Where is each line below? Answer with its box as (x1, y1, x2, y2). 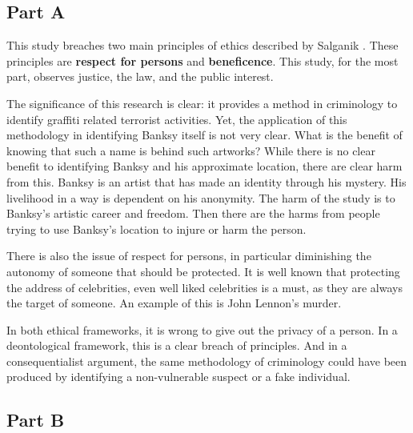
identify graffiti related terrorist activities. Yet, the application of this (6, 110, 347, 127)
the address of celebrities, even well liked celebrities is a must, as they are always (6, 279, 403, 295)
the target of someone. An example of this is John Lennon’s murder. (6, 295, 342, 311)
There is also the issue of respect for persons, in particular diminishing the (6, 247, 371, 264)
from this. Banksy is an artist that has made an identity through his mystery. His (6, 173, 407, 190)
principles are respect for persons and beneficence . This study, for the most (6, 52, 399, 69)
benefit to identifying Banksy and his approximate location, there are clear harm (6, 158, 403, 174)
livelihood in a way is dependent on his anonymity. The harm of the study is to (6, 189, 395, 206)
